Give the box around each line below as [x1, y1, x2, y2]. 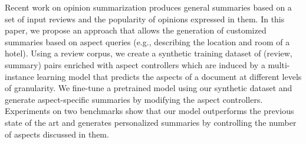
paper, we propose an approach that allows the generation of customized [5, 24, 266, 36]
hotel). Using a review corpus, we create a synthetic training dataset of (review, [5, 47, 292, 59]
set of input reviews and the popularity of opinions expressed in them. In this [5, 12, 285, 25]
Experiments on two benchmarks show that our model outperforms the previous [5, 105, 294, 117]
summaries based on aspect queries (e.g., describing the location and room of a [5, 35, 290, 48]
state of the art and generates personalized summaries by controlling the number [5, 116, 297, 128]
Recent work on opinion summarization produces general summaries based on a [5, 1, 292, 13]
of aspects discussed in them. [5, 128, 109, 140]
